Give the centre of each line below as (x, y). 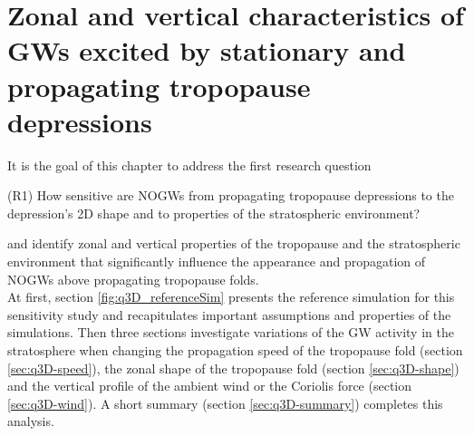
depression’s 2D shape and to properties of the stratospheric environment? (214, 213)
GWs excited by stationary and (207, 50)
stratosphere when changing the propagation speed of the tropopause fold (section (235, 350)
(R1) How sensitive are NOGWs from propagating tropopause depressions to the (231, 195)
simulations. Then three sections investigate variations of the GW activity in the (231, 332)
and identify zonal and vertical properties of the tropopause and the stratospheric (234, 243)
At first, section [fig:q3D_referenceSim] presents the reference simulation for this (231, 297)
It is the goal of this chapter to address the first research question (189, 165)
